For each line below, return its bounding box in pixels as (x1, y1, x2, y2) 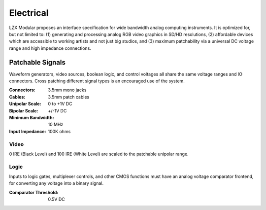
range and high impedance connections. (9, 45, 91, 51)
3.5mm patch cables (48, 94, 90, 100)
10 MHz (48, 121, 64, 128)
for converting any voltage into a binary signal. (9, 180, 103, 186)
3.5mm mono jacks (48, 87, 87, 93)
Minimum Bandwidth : (9, 114, 54, 120)
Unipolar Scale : (9, 101, 41, 107)
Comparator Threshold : (9, 189, 59, 195)
